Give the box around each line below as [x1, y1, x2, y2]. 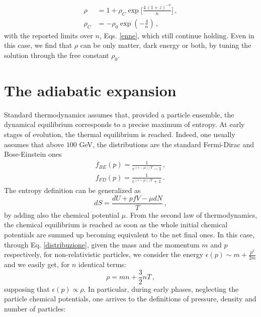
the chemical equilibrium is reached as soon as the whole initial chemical [4, 219, 228, 230]
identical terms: [78, 259, 126, 269]
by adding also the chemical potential [4, 209, 120, 220]
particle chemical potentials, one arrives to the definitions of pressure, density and [4, 293, 256, 304]
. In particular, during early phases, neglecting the [83, 283, 239, 294]
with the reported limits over [4, 30, 93, 40]
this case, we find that [4, 40, 72, 50]
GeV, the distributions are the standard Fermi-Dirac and [79, 139, 254, 149]
